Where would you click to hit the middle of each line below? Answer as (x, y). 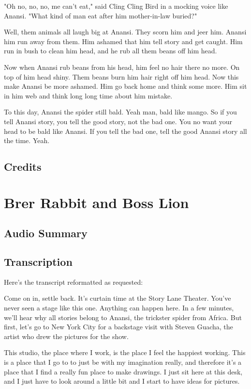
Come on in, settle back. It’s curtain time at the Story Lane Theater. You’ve (118, 298)
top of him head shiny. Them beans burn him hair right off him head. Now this (121, 76)
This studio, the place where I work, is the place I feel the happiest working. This (125, 352)
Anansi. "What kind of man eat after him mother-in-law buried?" (101, 15)
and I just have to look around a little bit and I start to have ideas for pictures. (122, 381)
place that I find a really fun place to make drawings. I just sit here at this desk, (123, 371)
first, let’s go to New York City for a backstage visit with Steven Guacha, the (118, 327)
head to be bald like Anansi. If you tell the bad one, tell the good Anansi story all (125, 131)
